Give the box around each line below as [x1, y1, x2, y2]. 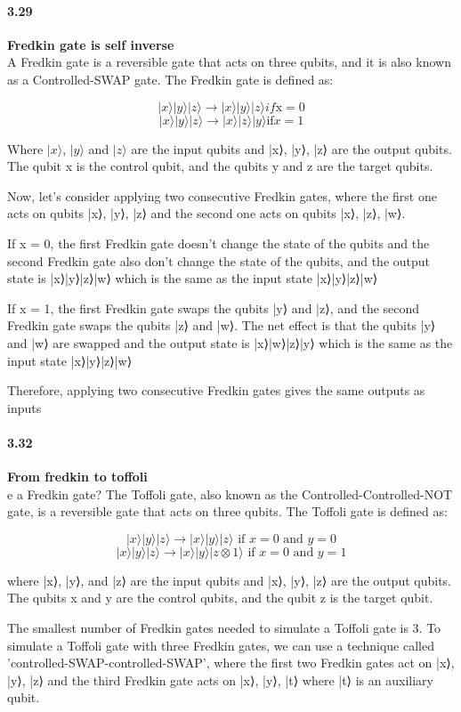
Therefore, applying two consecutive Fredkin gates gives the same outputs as [7, 381, 425, 400]
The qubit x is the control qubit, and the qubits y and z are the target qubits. [7, 157, 433, 175]
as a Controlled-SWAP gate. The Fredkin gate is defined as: [7, 69, 334, 88]
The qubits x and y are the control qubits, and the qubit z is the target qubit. [7, 588, 433, 607]
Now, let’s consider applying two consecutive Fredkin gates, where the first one [7, 186, 437, 205]
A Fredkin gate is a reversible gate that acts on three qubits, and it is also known [7, 53, 451, 71]
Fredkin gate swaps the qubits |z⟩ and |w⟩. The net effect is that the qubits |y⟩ [7, 316, 436, 335]
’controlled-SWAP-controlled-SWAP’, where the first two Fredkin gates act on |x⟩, [7, 653, 455, 672]
